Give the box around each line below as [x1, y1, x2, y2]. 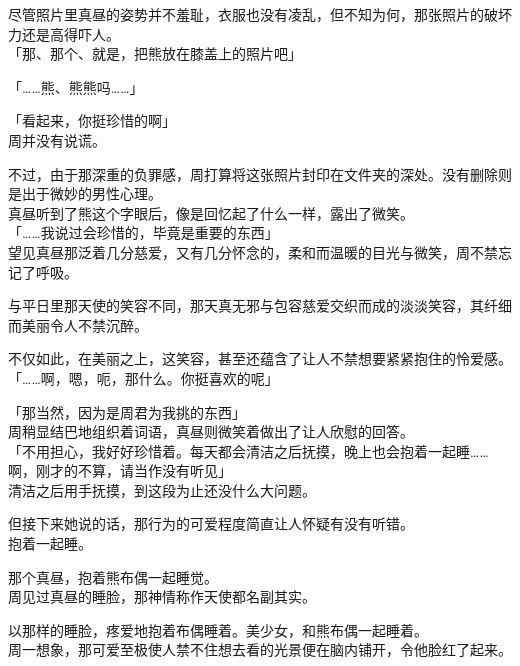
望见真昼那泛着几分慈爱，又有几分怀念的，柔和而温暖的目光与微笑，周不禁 [8, 241, 498, 262]
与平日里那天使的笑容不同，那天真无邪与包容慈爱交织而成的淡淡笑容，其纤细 [8, 295, 512, 316]
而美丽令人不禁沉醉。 [8, 314, 148, 335]
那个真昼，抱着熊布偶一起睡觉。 [8, 566, 218, 587]
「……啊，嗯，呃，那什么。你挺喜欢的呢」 [8, 367, 279, 388]
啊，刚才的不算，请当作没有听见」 [8, 460, 232, 481]
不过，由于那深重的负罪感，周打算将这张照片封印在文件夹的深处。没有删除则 [8, 163, 512, 184]
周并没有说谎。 [8, 129, 106, 150]
